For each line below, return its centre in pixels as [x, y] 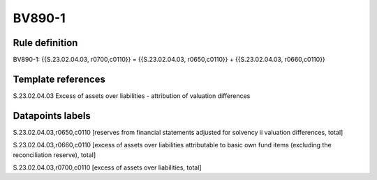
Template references [59, 79]
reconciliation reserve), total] [54, 155]
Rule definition [45, 43]
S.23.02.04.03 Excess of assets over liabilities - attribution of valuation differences [132, 96]
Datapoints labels [52, 116]
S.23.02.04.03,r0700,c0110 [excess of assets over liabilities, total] [107, 167]
